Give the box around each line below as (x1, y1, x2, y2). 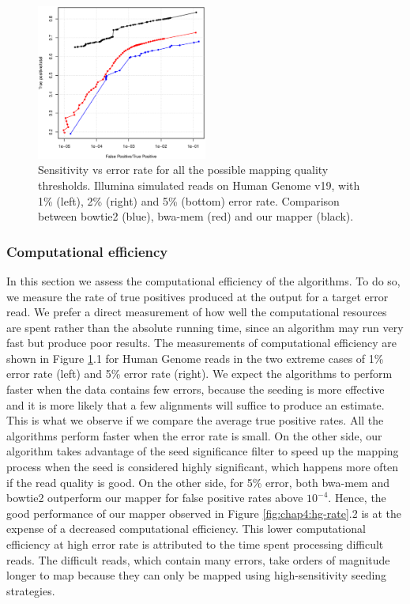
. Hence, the (328, 489, 386, 506)
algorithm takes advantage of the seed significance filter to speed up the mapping (6, 443, 399, 459)
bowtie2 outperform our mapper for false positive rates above (6, 489, 303, 506)
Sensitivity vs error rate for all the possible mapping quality (38, 161, 329, 178)
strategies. (6, 582, 55, 598)
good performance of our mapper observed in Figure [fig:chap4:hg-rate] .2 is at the (6, 504, 402, 521)
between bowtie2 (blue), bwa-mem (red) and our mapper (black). (38, 208, 354, 225)
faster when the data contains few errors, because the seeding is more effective (6, 381, 385, 398)
